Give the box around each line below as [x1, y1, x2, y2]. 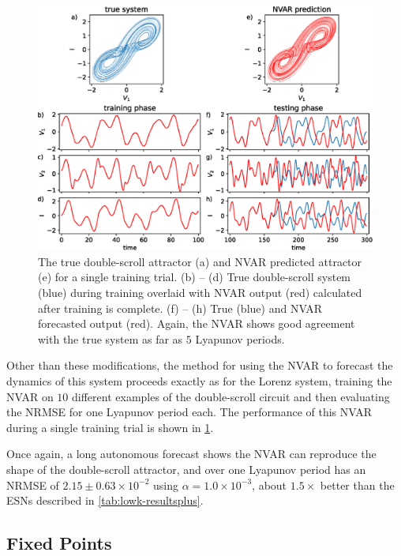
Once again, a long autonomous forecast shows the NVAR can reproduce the [6, 445, 377, 462]
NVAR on [6, 388, 54, 404]
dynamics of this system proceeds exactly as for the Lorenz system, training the [6, 373, 392, 389]
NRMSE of [6, 476, 59, 493]
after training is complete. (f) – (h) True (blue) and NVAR [38, 299, 323, 316]
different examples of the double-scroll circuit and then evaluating [72, 388, 390, 404]
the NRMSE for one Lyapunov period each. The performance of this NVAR [6, 404, 373, 420]
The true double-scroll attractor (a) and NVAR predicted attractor [38, 253, 362, 269]
